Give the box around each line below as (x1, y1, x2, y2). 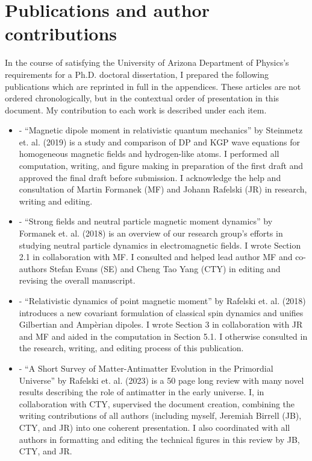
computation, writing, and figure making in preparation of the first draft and (19, 159, 304, 172)
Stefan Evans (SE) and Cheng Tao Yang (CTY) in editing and (49, 262, 281, 275)
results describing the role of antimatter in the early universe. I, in (19, 386, 264, 398)
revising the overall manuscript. (19, 274, 136, 287)
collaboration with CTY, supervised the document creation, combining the (19, 397, 295, 410)
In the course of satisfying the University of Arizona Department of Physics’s (5, 56, 289, 69)
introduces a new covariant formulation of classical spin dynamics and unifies (19, 306, 304, 319)
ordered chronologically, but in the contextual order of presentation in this (5, 92, 279, 104)
